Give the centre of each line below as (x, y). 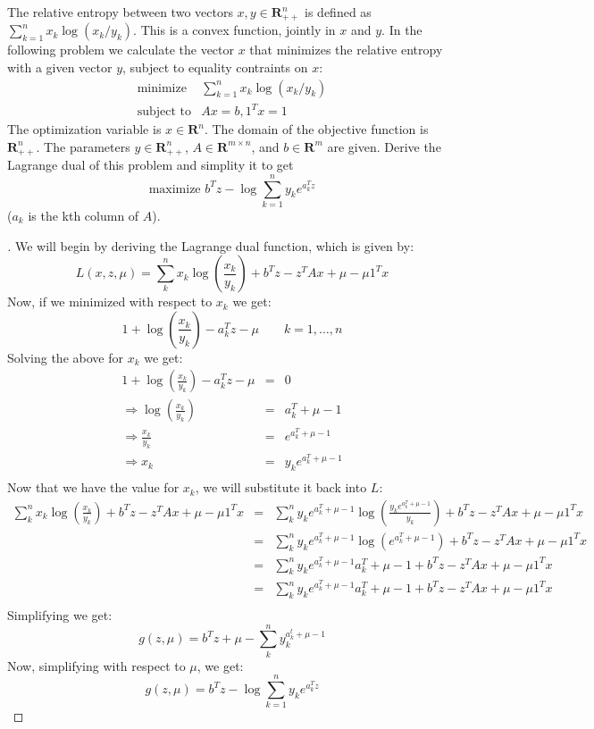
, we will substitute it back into (281, 487)
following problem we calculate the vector (121, 50)
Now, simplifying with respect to (96, 665)
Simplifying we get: (60, 614)
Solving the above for (65, 357)
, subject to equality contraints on (215, 67)
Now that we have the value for (93, 487)
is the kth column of (84, 215)
